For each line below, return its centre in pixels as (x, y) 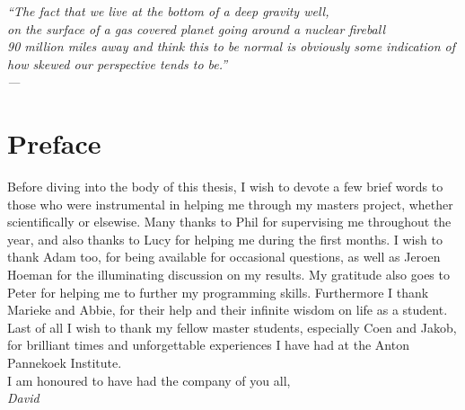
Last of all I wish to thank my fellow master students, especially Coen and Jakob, (232, 327)
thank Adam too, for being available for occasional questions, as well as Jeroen (224, 257)
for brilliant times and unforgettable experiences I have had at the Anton (208, 345)
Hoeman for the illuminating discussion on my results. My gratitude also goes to (228, 275)
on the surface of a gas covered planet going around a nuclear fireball (197, 28)
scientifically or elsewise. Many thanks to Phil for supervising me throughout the (229, 222)
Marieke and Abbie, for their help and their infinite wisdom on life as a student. (228, 310)
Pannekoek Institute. (65, 363)
